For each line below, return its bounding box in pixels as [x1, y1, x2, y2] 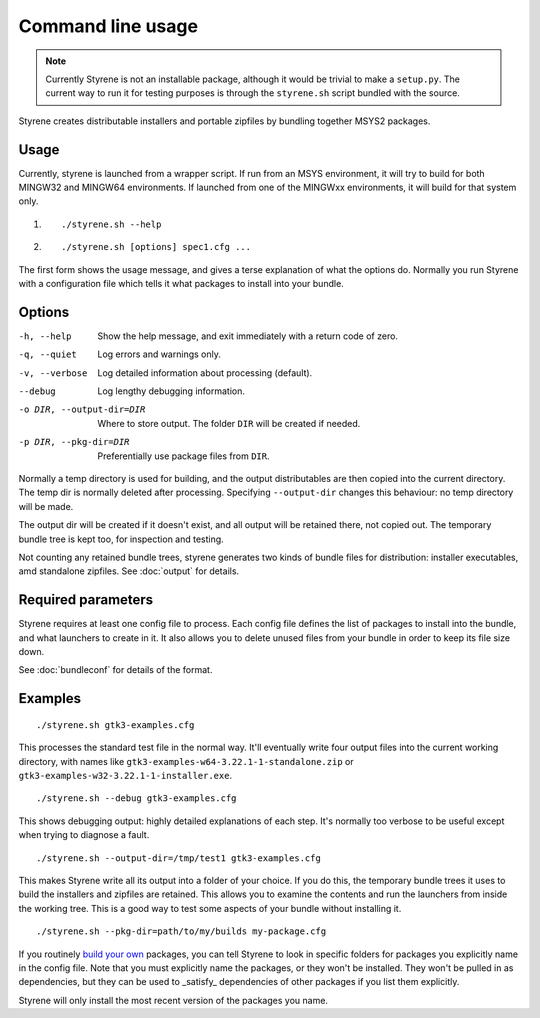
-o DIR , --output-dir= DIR [18, 404, 146, 415]
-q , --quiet [18, 349, 77, 360]
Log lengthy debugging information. [97, 385, 245, 397]
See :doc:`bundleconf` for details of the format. [18, 664, 213, 676]
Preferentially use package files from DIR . [97, 450, 270, 462]
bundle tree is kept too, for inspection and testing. [18, 533, 224, 545]
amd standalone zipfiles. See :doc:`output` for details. [18, 565, 240, 577]
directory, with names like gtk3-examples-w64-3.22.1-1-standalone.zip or [18, 755, 354, 767]
